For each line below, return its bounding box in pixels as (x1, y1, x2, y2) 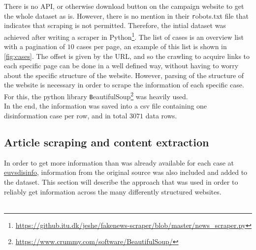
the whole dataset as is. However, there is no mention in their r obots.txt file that (4, 10, 249, 21)
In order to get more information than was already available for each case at (4, 157, 234, 167)
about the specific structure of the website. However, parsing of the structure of (4, 70, 244, 80)
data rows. (145, 110, 177, 120)
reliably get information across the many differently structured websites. (4, 186, 222, 196)
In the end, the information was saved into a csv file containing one (4, 101, 207, 111)
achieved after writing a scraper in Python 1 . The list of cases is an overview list (4, 30, 244, 42)
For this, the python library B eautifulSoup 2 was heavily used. (4, 90, 188, 101)
